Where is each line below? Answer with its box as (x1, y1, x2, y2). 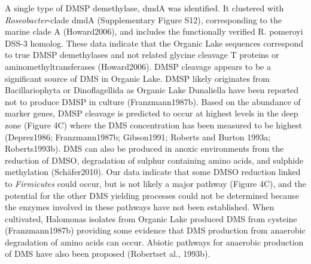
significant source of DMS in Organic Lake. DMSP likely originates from (5, 72, 270, 84)
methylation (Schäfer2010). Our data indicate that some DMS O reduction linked (5, 165, 301, 178)
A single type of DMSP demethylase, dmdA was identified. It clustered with (5, 2, 284, 14)
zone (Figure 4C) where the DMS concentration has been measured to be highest (5, 118, 302, 131)
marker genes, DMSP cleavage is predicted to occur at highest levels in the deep (5, 107, 298, 119)
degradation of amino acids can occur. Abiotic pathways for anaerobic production (5, 235, 304, 248)
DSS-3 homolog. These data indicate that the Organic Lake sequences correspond (5, 36, 303, 49)
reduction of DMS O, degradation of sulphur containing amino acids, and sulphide (5, 154, 304, 166)
